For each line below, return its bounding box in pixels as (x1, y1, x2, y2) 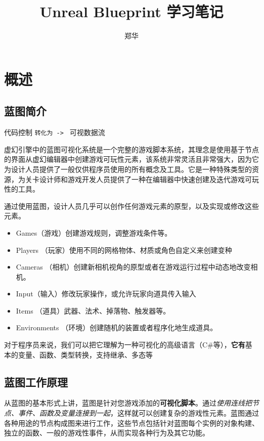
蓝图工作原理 (4, 374, 68, 389)
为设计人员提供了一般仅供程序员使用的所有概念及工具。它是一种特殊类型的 (4, 163, 252, 174)
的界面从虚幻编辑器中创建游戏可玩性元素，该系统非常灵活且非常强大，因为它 (4, 154, 259, 164)
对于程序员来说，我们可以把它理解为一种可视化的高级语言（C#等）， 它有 (4, 339, 245, 350)
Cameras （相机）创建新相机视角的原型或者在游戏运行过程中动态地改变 (16, 261, 251, 272)
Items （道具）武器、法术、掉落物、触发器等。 (16, 305, 170, 316)
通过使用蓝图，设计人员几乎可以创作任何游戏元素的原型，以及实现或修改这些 (4, 200, 259, 211)
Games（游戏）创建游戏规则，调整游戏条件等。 (16, 227, 172, 238)
